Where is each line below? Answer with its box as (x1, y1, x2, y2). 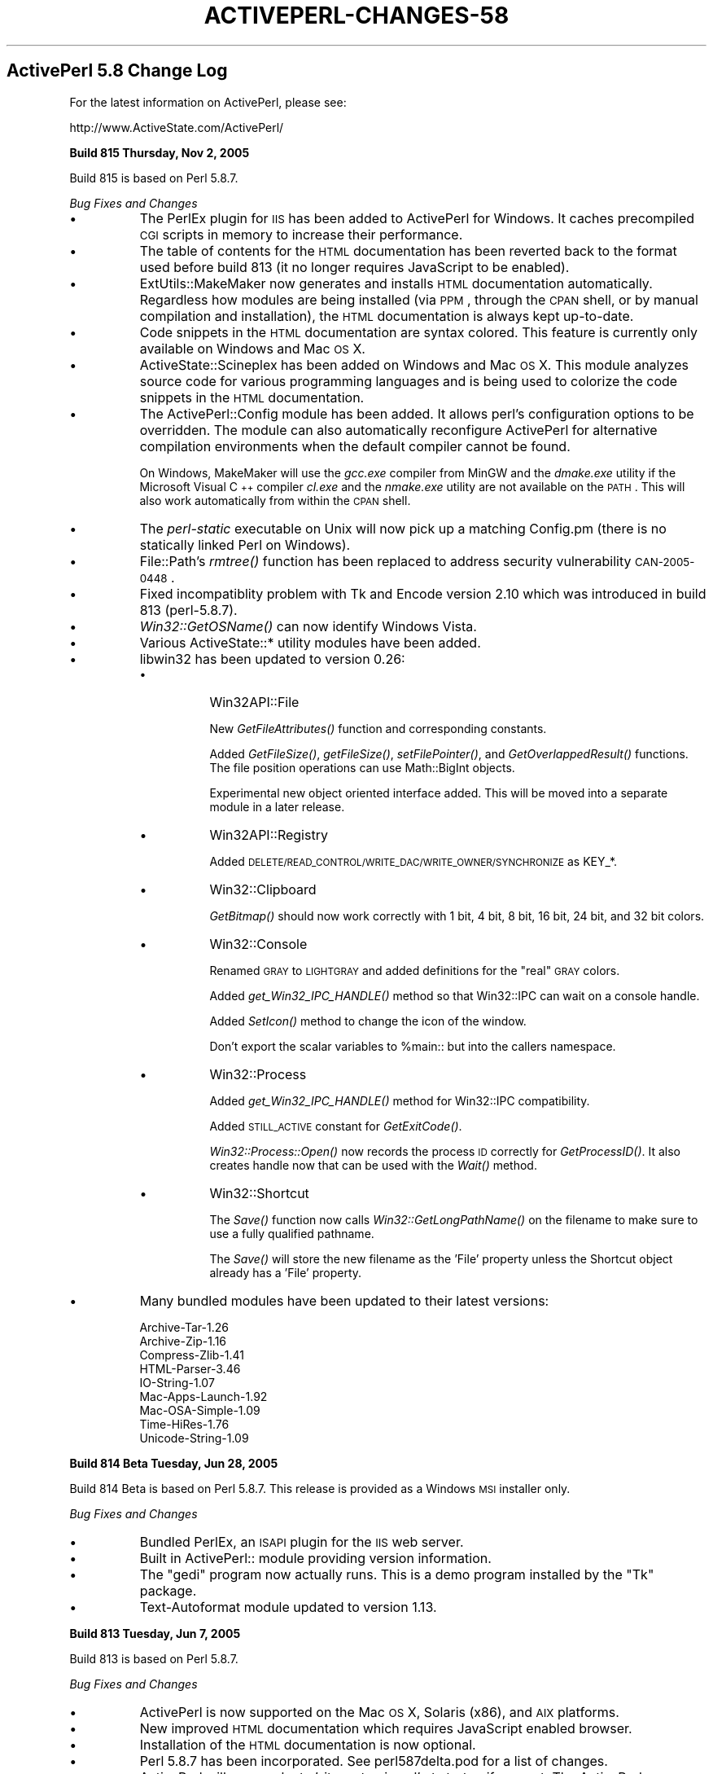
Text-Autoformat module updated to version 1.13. (139, 1598, 437, 1615)
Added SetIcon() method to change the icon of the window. (209, 1013, 527, 1028)
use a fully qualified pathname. (209, 1226, 374, 1240)
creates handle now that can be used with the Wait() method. (209, 1157, 537, 1172)
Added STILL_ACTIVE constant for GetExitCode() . (209, 1118, 462, 1133)
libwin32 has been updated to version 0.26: (139, 650, 405, 667)
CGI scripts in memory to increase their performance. (139, 226, 463, 243)
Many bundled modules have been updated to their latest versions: (139, 1292, 549, 1309)
